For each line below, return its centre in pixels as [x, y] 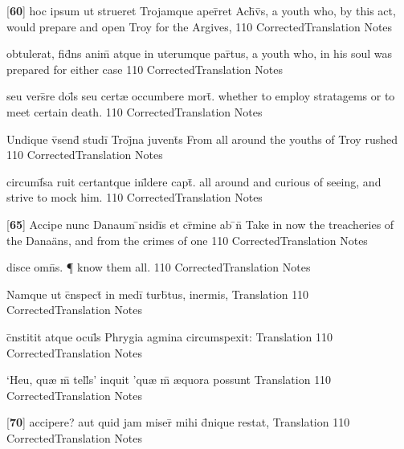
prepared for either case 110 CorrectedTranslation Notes [145, 69]
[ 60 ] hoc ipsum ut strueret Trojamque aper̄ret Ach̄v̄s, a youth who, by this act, [201, 10]
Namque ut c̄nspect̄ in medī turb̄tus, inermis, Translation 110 [158, 294]
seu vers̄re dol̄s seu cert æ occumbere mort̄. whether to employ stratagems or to [201, 96]
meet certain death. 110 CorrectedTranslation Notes [135, 111]
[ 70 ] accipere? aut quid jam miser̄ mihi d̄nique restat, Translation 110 [178, 422]
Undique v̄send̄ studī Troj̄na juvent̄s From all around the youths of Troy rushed [202, 139]
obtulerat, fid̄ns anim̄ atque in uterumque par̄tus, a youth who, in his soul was [200, 53]
